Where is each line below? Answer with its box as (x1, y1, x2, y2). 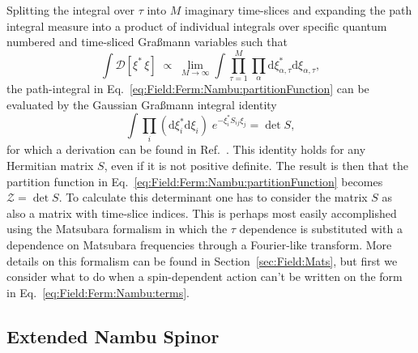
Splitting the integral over (6, 2, 134, 18)
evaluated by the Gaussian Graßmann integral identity (6, 96, 277, 113)
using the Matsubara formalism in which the (6, 220, 228, 237)
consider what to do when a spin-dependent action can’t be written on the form (6, 268, 403, 285)
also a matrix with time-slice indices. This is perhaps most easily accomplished (6, 204, 397, 221)
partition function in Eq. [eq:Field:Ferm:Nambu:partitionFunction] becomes (6, 172, 383, 189)
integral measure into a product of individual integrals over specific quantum (6, 17, 387, 34)
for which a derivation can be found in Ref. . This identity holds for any (6, 141, 366, 158)
